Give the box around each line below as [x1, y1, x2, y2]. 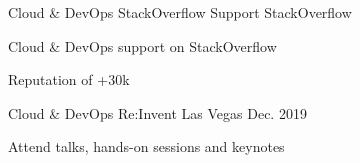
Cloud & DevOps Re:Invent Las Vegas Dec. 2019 [8, 102, 307, 123]
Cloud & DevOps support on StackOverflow [8, 35, 277, 56]
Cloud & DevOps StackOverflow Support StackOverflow [8, 2, 352, 22]
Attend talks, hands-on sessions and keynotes [8, 136, 285, 157]
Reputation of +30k [8, 69, 130, 90]
